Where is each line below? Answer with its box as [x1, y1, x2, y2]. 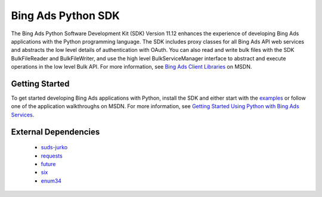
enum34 [41, 177, 62, 184]
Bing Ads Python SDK [11, 9, 120, 22]
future [41, 160, 56, 167]
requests [41, 152, 63, 159]
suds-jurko [41, 144, 68, 151]
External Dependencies [11, 127, 100, 137]
